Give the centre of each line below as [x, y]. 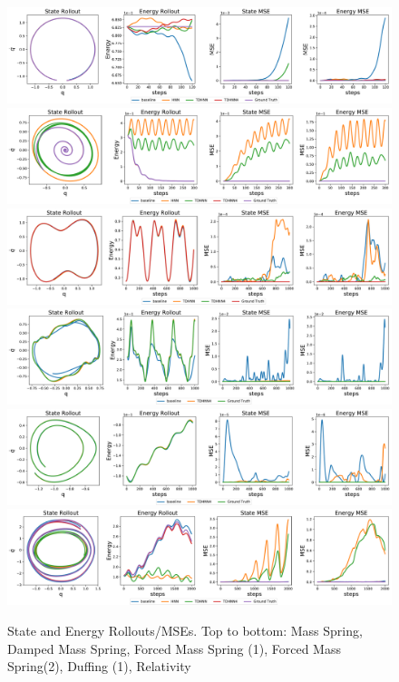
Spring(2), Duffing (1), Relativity [99, 666]
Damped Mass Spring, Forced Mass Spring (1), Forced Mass [174, 648]
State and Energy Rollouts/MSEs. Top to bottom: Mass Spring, [185, 630]
